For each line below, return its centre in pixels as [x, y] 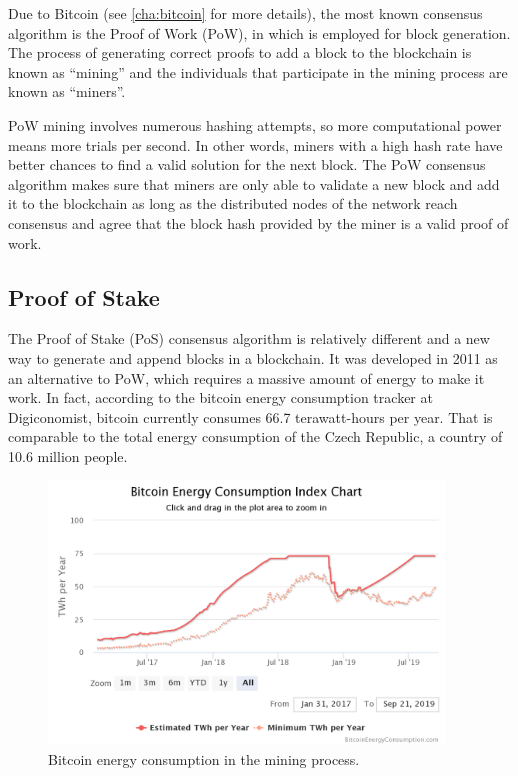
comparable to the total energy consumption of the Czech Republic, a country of [255, 436]
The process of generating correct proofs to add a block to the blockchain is [240, 52]
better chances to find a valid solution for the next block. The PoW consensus [247, 164]
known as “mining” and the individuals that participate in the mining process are [258, 71]
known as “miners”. [67, 91]
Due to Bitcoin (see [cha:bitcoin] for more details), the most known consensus [245, 13]
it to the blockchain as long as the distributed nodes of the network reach [233, 203]
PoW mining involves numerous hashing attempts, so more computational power [255, 124]
